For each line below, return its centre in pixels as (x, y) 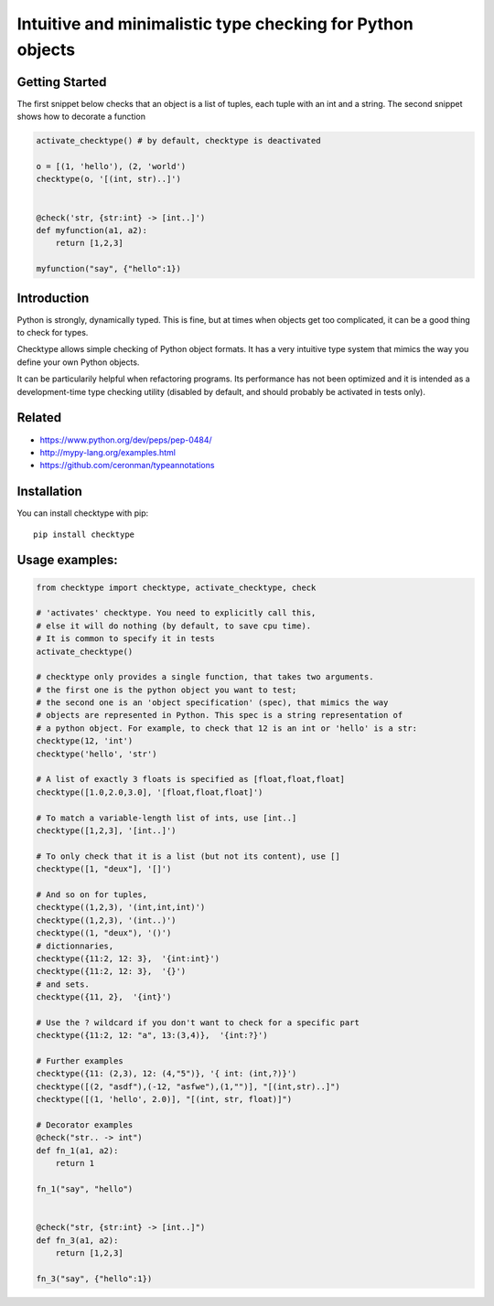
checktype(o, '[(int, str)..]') (109, 179)
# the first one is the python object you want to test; (166, 690)
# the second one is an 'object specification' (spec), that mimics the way (212, 703)
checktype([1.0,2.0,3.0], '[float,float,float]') (150, 792)
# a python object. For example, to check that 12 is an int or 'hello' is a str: (227, 728)
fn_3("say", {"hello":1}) (94, 1279)
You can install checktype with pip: (83, 513)
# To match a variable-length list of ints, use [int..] (166, 818)
